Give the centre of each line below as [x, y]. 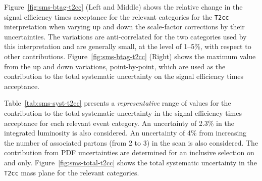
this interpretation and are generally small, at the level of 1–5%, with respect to [128, 46]
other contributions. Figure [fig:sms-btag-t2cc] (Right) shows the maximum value [130, 56]
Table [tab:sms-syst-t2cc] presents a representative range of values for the [118, 103]
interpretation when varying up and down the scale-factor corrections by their [124, 27]
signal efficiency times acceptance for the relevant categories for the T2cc [117, 16]
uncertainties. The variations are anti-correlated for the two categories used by [125, 36]
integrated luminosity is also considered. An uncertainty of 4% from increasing [125, 133]
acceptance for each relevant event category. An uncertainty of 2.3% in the [119, 123]
